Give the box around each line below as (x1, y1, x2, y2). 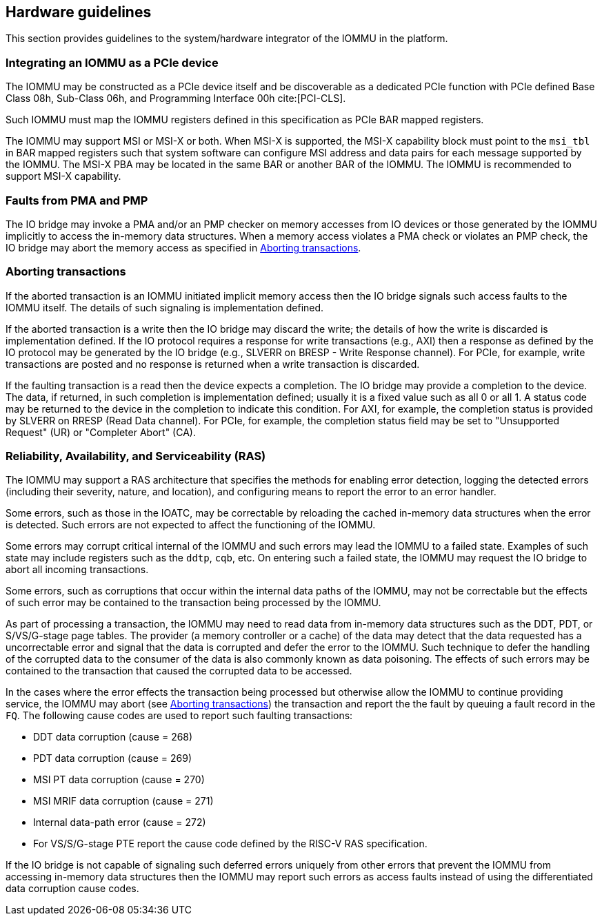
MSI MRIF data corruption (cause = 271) (33, 795, 214, 807)
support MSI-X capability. (6, 170, 121, 183)
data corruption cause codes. (6, 882, 139, 895)
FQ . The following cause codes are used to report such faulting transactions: (6, 710, 353, 722)
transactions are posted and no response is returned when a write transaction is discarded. (6, 358, 420, 370)
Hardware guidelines (6, 3, 152, 21)
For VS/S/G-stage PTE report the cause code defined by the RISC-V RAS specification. (33, 838, 428, 850)
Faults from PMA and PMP (6, 193, 148, 207)
